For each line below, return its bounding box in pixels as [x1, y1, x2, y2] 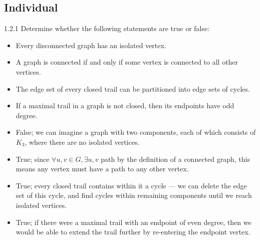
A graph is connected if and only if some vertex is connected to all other [16, 57, 238, 67]
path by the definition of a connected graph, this [101, 153, 250, 164]
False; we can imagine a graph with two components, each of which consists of [16, 127, 256, 137]
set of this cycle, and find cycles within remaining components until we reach [16, 190, 252, 200]
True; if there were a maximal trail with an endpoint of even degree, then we [16, 216, 251, 227]
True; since [16, 153, 50, 164]
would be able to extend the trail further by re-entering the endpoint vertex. [16, 226, 250, 237]
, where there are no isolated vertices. [25, 136, 140, 147]
